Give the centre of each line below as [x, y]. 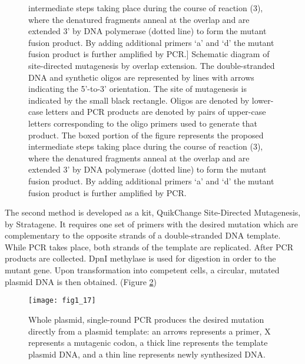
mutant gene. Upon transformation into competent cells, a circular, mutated [142, 270]
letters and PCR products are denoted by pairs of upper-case [156, 112]
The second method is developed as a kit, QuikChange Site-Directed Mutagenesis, [153, 212]
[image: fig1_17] [62, 301]
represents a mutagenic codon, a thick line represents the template [148, 343]
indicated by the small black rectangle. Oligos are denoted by [139, 100]
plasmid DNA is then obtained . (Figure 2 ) [81, 281]
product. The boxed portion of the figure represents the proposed [146, 135]
